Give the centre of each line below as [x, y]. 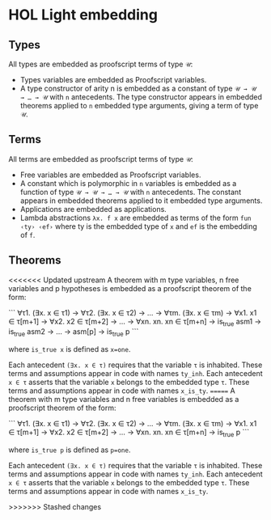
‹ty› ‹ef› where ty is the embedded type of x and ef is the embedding [138, 226]
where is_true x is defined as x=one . [70, 349]
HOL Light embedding [83, 15]
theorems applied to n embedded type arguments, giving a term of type [139, 106]
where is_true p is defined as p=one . [70, 450]
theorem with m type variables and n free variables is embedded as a [124, 400]
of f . [28, 235]
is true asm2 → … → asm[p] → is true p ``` [74, 333]
